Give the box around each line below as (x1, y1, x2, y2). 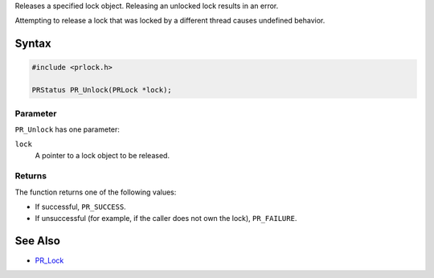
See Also (14, 234, 60, 248)
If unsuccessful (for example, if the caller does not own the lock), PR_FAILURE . (35, 213, 297, 223)
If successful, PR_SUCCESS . (35, 202, 126, 212)
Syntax (14, 37, 51, 51)
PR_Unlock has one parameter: (14, 125, 121, 134)
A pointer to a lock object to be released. (35, 150, 170, 160)
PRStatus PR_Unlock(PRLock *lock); (31, 85, 172, 95)
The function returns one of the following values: (14, 187, 177, 197)
